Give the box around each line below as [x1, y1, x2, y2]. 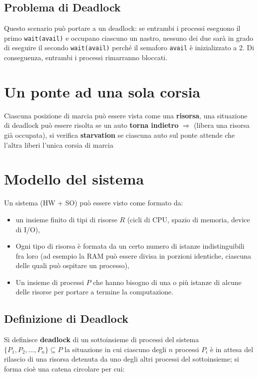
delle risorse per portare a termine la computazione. [15, 286, 173, 297]
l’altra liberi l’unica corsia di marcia [4, 139, 113, 150]
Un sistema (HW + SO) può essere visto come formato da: [4, 197, 183, 208]
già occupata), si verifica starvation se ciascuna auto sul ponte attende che [4, 130, 235, 140]
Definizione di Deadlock [4, 311, 129, 326]
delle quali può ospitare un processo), [15, 260, 130, 271]
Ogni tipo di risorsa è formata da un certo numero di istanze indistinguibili [15, 241, 245, 251]
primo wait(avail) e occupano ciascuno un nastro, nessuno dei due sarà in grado [4, 32, 254, 43]
